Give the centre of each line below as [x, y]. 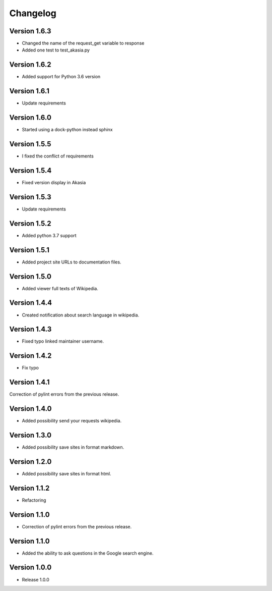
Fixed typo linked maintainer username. [63, 341]
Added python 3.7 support [49, 235]
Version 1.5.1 [29, 250]
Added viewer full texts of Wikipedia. [60, 288]
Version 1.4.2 [30, 356]
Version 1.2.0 [30, 462]
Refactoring [34, 500]
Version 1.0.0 [30, 568]
